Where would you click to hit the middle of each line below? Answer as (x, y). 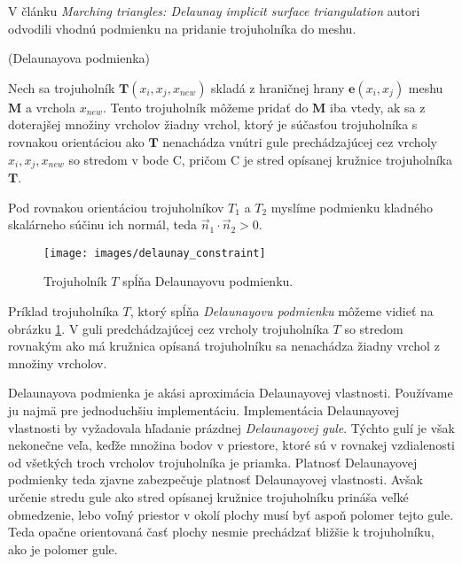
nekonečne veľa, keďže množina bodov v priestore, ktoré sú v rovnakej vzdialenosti (231, 445)
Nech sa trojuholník (62, 87)
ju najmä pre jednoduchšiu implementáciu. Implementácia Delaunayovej (204, 410)
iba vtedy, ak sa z (378, 107)
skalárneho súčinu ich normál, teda (102, 224)
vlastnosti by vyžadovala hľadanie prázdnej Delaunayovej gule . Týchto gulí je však (231, 427)
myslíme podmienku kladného (352, 207)
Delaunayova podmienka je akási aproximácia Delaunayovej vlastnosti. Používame (231, 393)
